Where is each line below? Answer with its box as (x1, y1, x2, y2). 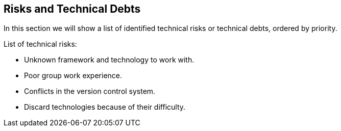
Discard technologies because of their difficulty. (24, 103, 186, 112)
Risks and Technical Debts (4, 3, 141, 15)
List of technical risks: (4, 40, 77, 49)
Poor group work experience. (24, 71, 123, 80)
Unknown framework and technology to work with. (24, 55, 194, 64)
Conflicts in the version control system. (24, 87, 156, 96)
